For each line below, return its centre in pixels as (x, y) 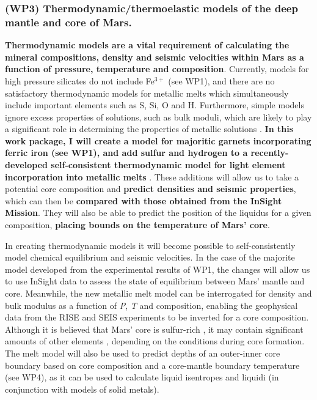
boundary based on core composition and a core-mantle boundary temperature (152, 365)
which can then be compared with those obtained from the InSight (144, 200)
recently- (270, 153)
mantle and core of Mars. (68, 22)
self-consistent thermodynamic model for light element (168, 165)
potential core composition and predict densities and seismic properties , (151, 189)
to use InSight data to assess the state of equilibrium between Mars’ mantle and (155, 281)
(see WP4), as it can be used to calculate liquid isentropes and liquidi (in (142, 377)
